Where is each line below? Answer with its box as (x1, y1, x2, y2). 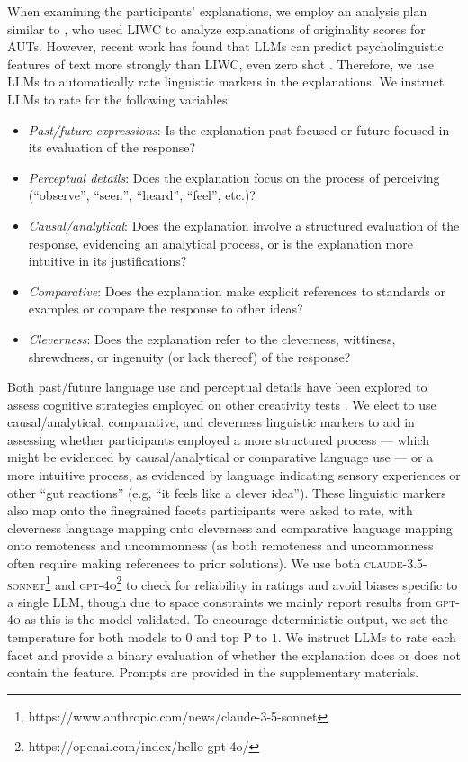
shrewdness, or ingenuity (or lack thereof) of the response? (28, 347, 351, 366)
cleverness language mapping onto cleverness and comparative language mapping (7, 518, 453, 537)
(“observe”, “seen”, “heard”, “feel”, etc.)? (28, 186, 256, 204)
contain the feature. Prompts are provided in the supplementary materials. (7, 663, 419, 682)
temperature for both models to (7, 628, 182, 647)
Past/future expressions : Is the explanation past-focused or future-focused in (28, 120, 450, 139)
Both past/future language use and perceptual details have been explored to (7, 377, 427, 396)
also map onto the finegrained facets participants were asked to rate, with (7, 501, 413, 520)
